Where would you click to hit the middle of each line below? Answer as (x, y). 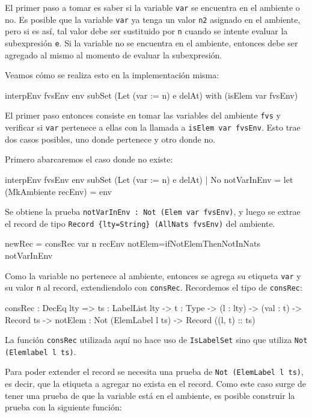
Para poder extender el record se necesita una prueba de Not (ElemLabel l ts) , (154, 372)
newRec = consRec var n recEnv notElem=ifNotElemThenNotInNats (133, 243)
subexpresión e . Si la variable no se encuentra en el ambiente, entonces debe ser (151, 42)
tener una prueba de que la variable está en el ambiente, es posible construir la (150, 395)
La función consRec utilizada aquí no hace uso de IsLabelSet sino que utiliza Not (156, 340)
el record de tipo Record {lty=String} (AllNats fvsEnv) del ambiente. (140, 223)
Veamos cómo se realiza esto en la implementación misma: (112, 75)
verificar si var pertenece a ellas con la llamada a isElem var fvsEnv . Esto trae (153, 127)
